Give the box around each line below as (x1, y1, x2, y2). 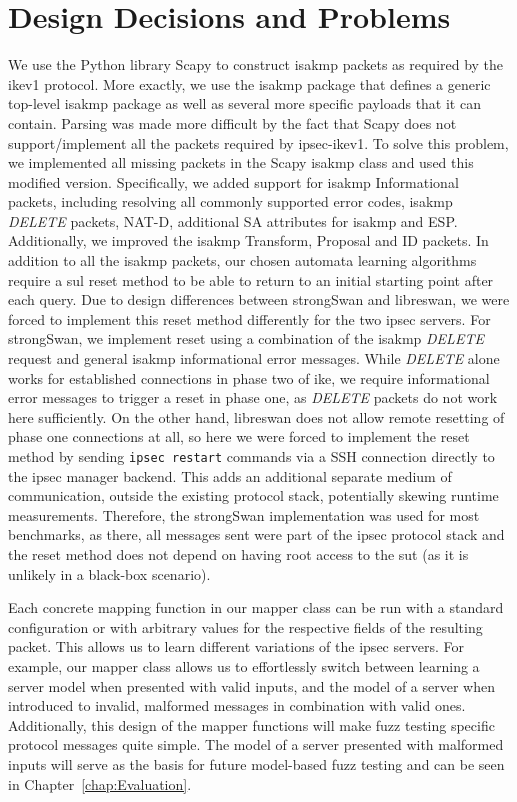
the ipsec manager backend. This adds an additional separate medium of (8, 465, 452, 486)
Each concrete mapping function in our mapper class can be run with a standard (8, 597, 504, 618)
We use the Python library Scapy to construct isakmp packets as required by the (8, 54, 504, 75)
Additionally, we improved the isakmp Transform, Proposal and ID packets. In (8, 230, 489, 251)
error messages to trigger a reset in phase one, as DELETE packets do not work (8, 387, 498, 408)
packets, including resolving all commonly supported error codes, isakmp (8, 191, 453, 212)
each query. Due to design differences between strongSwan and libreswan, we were (8, 289, 510, 310)
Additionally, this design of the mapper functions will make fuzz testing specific (8, 714, 495, 735)
